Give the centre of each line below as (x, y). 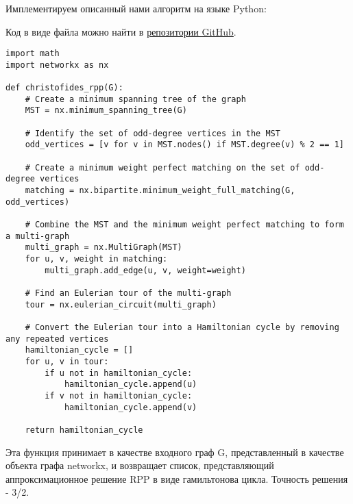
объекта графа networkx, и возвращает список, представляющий (140, 465)
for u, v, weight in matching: (96, 259)
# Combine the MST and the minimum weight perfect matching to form (184, 225)
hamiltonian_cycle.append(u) (131, 385)
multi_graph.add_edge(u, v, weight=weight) (145, 270)
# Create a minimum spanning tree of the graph (135, 99)
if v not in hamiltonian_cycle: (119, 395)
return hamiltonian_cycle (84, 430)
